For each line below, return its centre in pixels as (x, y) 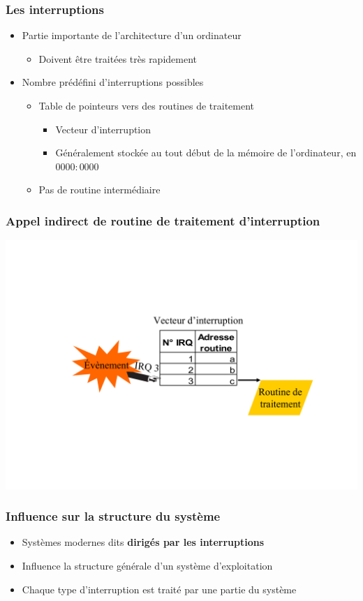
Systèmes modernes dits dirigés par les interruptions (143, 542)
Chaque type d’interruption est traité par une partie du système (159, 589)
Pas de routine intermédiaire (99, 190)
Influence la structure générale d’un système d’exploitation (147, 565)
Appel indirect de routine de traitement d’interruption (163, 220)
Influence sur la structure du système (113, 516)
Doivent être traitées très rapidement (118, 58)
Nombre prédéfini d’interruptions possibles (113, 82)
